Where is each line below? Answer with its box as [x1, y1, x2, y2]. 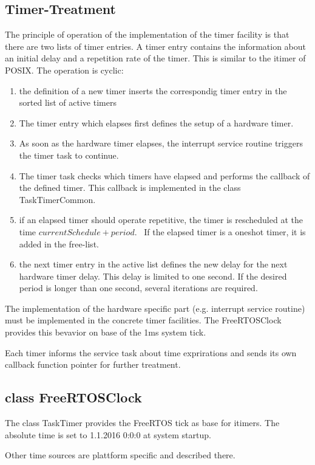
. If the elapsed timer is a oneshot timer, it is [134, 225, 306, 238]
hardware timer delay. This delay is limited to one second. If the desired [19, 269, 287, 282]
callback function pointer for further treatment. [5, 358, 181, 371]
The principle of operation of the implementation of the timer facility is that [5, 28, 290, 41]
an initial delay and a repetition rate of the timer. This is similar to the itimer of [5, 52, 306, 64]
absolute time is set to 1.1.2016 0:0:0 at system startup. [5, 428, 211, 441]
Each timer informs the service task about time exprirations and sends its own [5, 346, 297, 359]
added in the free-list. [19, 237, 99, 250]
